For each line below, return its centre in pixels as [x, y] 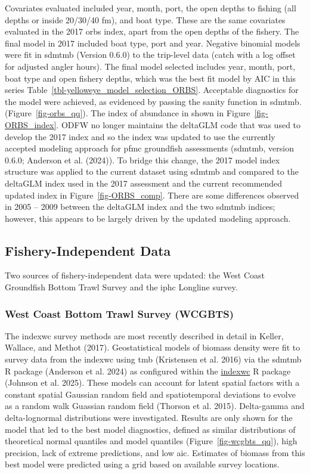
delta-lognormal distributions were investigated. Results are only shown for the [149, 418]
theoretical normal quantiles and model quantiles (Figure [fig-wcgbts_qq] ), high [151, 441]
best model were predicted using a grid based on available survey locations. [142, 464]
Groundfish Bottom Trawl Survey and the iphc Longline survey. [121, 287]
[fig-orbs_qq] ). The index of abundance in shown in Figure [143, 113]
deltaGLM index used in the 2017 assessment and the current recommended [144, 183]
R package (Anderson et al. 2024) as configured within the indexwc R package [148, 371]
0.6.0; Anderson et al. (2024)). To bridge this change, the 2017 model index [142, 159]
